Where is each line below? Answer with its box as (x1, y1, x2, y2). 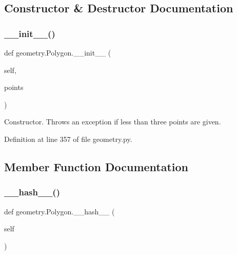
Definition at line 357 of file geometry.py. (4, 133, 132, 144)
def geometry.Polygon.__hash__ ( (4, 206, 115, 216)
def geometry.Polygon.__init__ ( (4, 47, 111, 58)
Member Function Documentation (4, 158, 189, 174)
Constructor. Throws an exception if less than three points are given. (4, 116, 221, 127)
